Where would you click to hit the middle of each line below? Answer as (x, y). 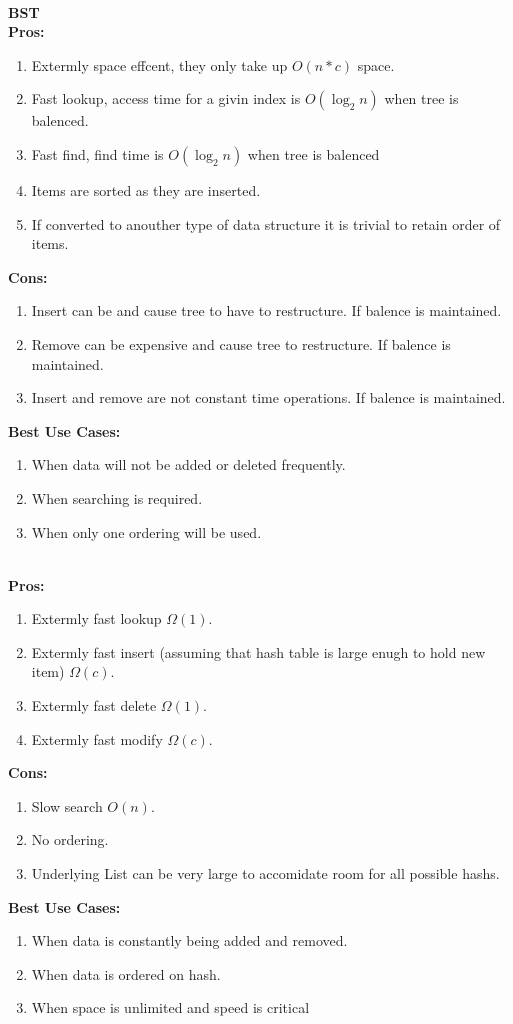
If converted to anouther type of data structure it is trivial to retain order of (266, 223)
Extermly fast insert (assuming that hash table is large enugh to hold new (258, 651)
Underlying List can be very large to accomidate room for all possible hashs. (265, 873)
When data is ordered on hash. (126, 973)
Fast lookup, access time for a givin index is (166, 98)
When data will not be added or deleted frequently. (188, 464)
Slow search (67, 805)
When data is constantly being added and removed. (189, 940)
